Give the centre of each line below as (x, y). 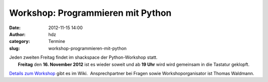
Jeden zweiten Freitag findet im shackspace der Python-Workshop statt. (83, 57)
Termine (57, 41)
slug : (14, 48)
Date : (15, 28)
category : (20, 41)
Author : (17, 34)
